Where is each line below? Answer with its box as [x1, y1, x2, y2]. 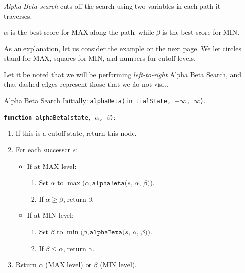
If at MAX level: [27, 161, 77, 171]
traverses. [4, 10, 32, 21]
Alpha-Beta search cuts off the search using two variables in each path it [4, 1, 221, 11]
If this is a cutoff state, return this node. [15, 128, 137, 138]
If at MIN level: [27, 210, 74, 220]
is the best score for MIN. [162, 27, 240, 37]
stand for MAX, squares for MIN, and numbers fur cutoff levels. [4, 53, 196, 63]
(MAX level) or [45, 259, 91, 270]
